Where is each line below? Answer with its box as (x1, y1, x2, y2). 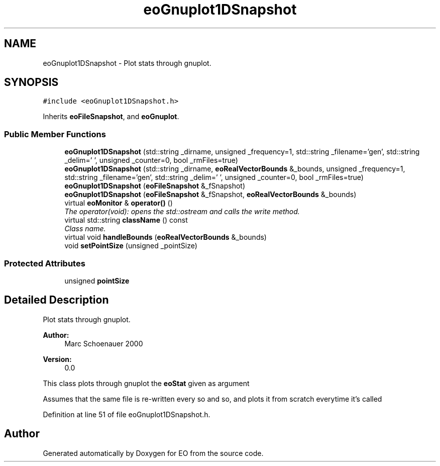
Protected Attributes (4, 258, 85, 268)
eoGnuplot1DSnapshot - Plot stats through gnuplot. (43, 58, 211, 67)
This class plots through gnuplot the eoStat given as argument (43, 379, 250, 388)
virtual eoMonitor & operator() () (64, 199, 173, 208)
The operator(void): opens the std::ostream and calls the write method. (64, 207, 300, 216)
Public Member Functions (4, 129, 106, 139)
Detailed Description (4, 294, 109, 307)
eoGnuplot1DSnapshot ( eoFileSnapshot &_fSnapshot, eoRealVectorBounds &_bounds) (64, 190, 357, 199)
